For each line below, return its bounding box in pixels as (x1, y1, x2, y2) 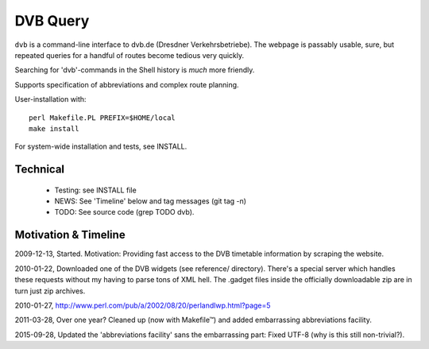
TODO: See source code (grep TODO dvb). (54, 207, 195, 217)
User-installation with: (14, 95, 87, 104)
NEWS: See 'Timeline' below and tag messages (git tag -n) (54, 196, 246, 206)
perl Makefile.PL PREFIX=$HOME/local (29, 113, 176, 122)
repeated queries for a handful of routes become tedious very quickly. (14, 50, 245, 60)
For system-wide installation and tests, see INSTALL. (14, 142, 187, 151)
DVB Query (14, 12, 90, 29)
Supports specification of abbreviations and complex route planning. (14, 79, 239, 89)
